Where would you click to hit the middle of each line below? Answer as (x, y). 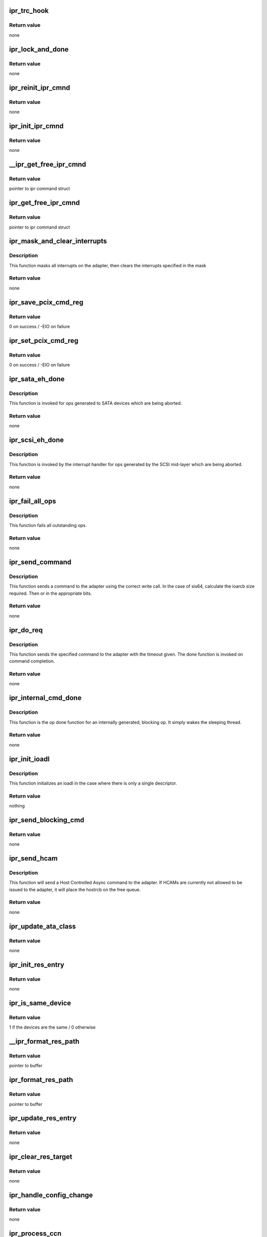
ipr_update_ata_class (43, 926)
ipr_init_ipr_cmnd (36, 126)
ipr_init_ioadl (29, 759)
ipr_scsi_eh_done (37, 440)
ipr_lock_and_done (39, 49)
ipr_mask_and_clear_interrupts (58, 241)
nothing (17, 806)
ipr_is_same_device (40, 1003)
